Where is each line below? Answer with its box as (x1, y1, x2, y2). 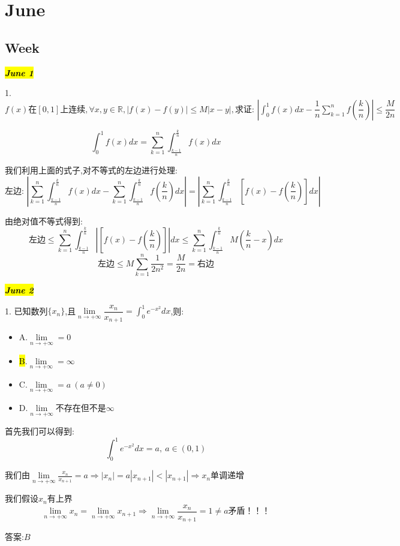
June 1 (5, 66, 34, 79)
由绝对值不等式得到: (5, 214, 83, 227)
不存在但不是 (55, 404, 106, 413)
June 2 (5, 284, 34, 296)
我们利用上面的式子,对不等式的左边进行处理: (5, 164, 178, 176)
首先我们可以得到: (5, 425, 74, 437)
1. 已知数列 (5, 304, 48, 317)
